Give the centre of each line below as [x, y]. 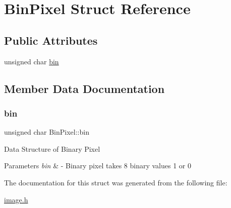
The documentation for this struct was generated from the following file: [116, 182]
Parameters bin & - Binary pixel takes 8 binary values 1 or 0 [98, 166]
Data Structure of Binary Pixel [52, 148]
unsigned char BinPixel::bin [47, 132]
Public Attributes [51, 40]
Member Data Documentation [84, 88]
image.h [16, 199]
